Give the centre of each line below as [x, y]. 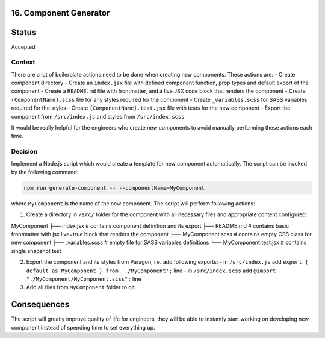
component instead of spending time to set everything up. [83, 327]
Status [24, 32]
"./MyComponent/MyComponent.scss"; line [84, 279]
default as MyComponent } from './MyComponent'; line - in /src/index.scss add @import [151, 271]
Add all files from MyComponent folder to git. [81, 287]
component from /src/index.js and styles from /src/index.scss [98, 116]
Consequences [40, 305]
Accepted [23, 47]
